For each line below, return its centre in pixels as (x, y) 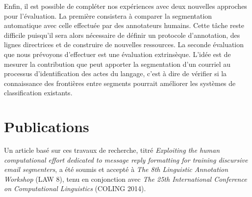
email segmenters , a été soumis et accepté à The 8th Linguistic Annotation (116, 169)
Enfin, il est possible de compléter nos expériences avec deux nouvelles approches (126, 6)
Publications (47, 127)
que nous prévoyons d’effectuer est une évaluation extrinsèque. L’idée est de (117, 54)
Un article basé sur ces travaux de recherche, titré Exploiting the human (112, 150)
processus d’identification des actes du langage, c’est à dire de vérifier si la (115, 73)
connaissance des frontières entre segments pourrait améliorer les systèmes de (120, 83)
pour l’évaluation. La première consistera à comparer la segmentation (108, 15)
